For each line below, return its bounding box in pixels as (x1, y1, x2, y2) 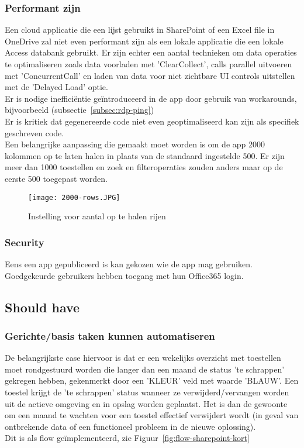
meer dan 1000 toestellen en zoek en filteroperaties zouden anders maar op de (5, 161, 283, 173)
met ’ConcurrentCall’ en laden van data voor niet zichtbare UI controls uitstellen (5, 69, 295, 81)
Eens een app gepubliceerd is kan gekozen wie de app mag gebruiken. (5, 258, 253, 270)
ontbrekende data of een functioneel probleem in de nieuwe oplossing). (5, 420, 256, 432)
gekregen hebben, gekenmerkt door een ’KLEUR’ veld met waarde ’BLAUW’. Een (5, 374, 299, 387)
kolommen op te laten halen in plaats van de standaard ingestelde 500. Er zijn (5, 149, 285, 161)
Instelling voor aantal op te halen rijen (28, 210, 166, 222)
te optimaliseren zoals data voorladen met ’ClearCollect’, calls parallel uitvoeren (5, 58, 292, 70)
